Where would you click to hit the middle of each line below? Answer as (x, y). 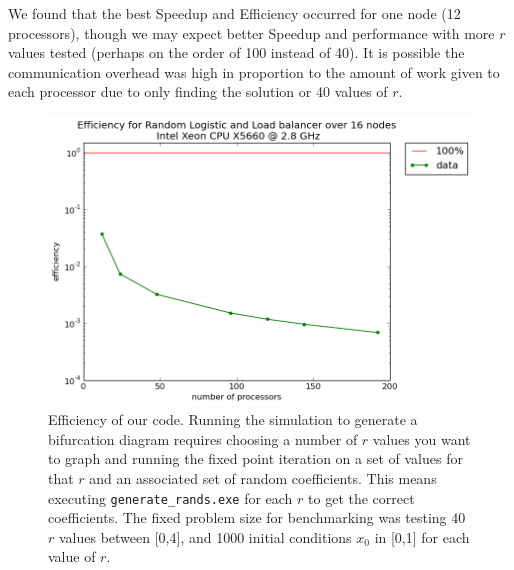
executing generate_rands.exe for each (170, 497)
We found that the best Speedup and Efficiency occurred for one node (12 (234, 13)
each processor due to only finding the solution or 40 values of (198, 91)
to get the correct (361, 497)
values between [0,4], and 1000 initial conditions (205, 536)
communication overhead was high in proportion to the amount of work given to (254, 71)
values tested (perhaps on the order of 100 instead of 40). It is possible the (236, 52)
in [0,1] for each (422, 536)
